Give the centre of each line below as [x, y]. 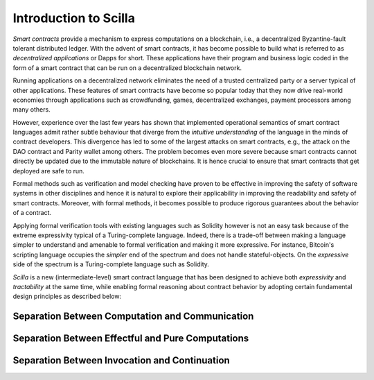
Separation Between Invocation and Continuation [121, 361]
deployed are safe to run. [48, 171]
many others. [32, 110]
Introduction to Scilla [74, 18]
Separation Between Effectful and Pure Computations [131, 339]
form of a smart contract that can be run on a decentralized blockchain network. [127, 68]
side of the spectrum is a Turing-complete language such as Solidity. [111, 264]
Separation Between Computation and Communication [133, 317]
